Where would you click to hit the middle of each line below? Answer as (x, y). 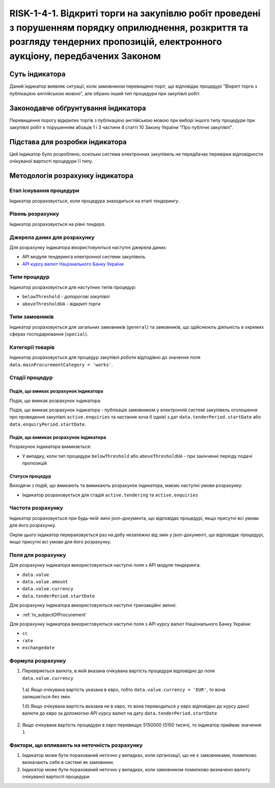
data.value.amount (45, 582)
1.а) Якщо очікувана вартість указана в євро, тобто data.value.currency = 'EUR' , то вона (124, 690)
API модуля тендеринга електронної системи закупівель (84, 257)
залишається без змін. (47, 697)
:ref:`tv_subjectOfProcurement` (54, 615)
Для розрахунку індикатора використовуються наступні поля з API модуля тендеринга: (105, 565)
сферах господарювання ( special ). (49, 334)
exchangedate (38, 648)
